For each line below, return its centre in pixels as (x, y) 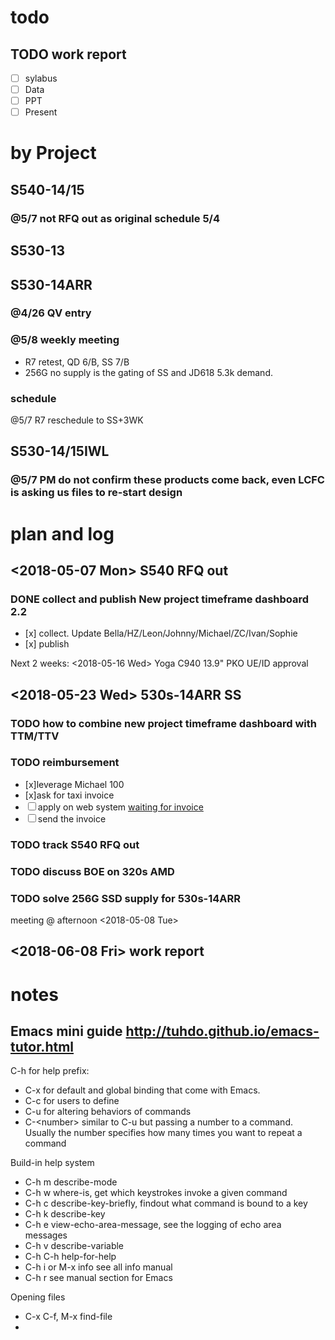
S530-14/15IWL (60, 451)
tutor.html (42, 1046)
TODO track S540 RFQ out (75, 844)
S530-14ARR (51, 284)
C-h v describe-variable (74, 1246)
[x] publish (47, 644)
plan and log (62, 533)
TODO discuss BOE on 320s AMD (92, 871)
